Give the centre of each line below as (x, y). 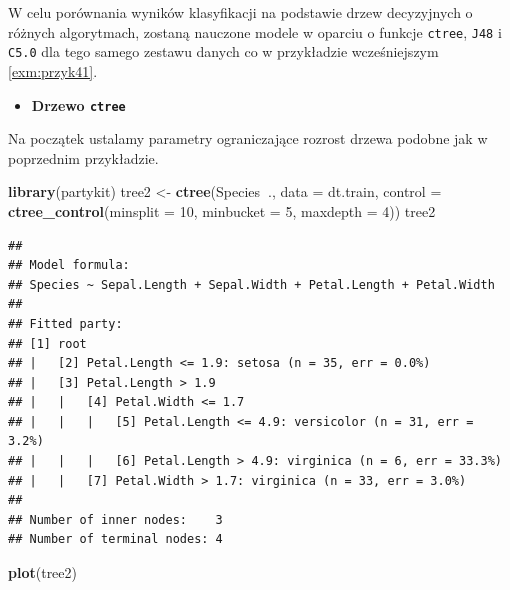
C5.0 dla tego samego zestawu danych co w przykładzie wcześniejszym (223, 51)
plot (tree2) (42, 572)
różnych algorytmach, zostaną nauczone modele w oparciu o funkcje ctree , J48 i (255, 31)
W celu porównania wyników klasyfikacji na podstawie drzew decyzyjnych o (240, 12)
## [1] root (47, 343)
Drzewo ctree (78, 104)
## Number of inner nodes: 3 (115, 519)
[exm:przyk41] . (53, 70)
